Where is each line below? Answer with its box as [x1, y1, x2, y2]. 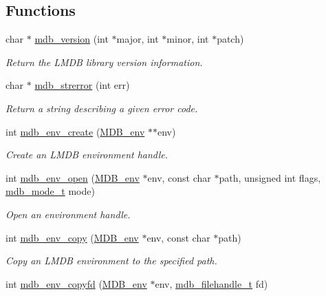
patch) [217, 32, 244, 46]
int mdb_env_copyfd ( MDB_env [6, 276, 147, 290]
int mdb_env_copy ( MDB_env [6, 230, 139, 244]
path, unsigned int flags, [219, 170, 321, 184]
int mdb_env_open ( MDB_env [6, 170, 140, 184]
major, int [116, 32, 159, 46]
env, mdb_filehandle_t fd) [155, 276, 268, 290]
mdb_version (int [34, 32, 109, 46]
